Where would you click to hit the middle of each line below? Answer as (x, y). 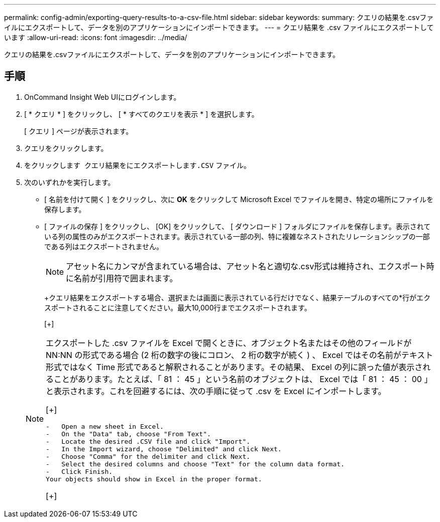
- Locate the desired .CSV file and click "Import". (148, 441)
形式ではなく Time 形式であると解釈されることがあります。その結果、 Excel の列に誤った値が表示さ (234, 367)
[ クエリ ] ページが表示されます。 (79, 131)
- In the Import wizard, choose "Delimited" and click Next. (164, 449)
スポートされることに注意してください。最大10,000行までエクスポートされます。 (178, 307)
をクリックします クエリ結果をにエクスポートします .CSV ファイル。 (138, 165)
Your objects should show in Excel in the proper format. (154, 479)
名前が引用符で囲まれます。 (126, 278)
